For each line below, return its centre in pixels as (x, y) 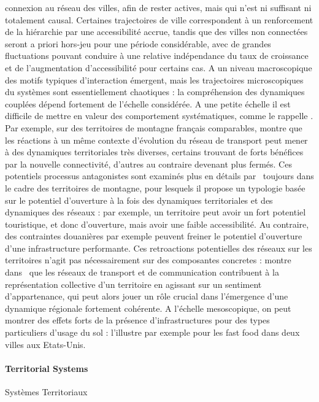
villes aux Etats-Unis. (45, 344)
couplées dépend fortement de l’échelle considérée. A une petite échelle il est (148, 103)
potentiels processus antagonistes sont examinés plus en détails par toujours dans (159, 176)
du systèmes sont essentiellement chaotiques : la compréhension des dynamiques (155, 92)
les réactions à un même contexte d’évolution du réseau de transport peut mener (156, 140)
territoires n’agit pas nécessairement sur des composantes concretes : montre (148, 260)
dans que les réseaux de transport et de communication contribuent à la (142, 272)
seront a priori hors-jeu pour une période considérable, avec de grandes (138, 43)
